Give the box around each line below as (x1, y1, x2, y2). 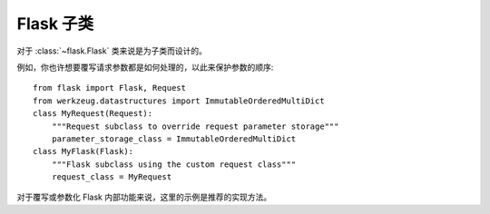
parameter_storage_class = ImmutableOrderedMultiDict (51, 133, 297, 144)
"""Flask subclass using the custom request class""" (51, 159, 297, 170)
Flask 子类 (16, 14, 94, 34)
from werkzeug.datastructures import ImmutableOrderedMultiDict (33, 95, 326, 106)
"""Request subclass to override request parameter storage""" (51, 121, 339, 131)
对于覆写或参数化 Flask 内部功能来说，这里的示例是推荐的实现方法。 (16, 191, 272, 203)
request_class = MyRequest (51, 172, 172, 182)
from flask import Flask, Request (33, 83, 186, 93)
